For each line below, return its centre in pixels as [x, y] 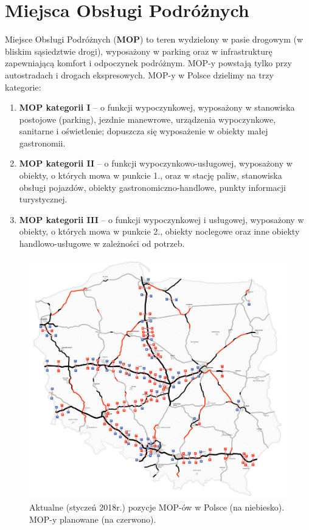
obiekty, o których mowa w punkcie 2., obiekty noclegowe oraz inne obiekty [159, 231]
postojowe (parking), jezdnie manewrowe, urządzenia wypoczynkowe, [148, 119]
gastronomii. [42, 143]
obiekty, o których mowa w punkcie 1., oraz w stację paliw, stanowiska [151, 175]
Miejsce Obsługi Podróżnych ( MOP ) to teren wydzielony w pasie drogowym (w [154, 39]
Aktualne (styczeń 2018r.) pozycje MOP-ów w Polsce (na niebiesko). [157, 507]
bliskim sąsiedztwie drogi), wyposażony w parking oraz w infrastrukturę [139, 51]
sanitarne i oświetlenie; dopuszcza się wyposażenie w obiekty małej [144, 131]
